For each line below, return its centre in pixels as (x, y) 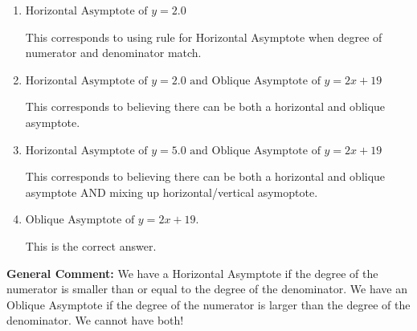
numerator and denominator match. (113, 53)
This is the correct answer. (91, 245)
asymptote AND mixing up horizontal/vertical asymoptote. (172, 192)
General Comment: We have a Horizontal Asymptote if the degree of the (192, 273)
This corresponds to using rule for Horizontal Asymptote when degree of (204, 37)
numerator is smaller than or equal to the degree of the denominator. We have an (207, 289)
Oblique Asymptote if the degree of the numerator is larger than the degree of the (208, 304)
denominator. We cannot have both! (95, 320)
